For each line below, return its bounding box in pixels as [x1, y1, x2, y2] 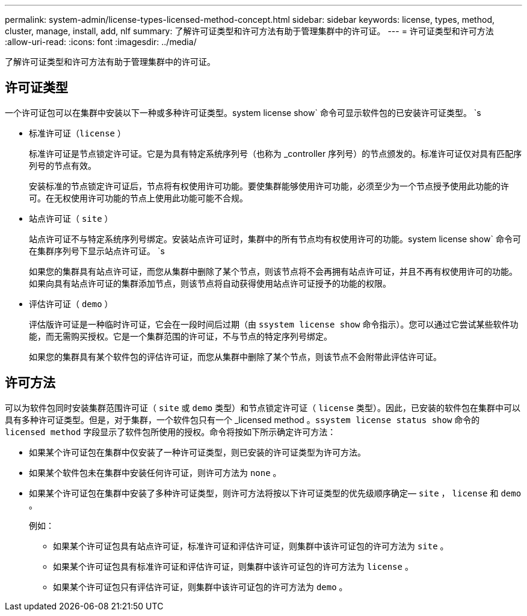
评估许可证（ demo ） [29, 298, 113, 309]
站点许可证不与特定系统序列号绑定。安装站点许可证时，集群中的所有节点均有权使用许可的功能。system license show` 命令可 [29, 233, 521, 244]
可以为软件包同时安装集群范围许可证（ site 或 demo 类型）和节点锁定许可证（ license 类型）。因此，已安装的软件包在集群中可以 [5, 402, 521, 413]
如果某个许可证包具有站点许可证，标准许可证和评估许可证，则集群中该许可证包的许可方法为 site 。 [53, 540, 449, 551]
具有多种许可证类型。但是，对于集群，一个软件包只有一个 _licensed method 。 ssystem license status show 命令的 [5, 414, 480, 425]
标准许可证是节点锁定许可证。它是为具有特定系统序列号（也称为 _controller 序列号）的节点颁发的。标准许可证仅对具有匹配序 [29, 148, 522, 159]
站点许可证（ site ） [29, 213, 113, 224]
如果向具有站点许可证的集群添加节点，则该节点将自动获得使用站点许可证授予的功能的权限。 [29, 278, 391, 288]
